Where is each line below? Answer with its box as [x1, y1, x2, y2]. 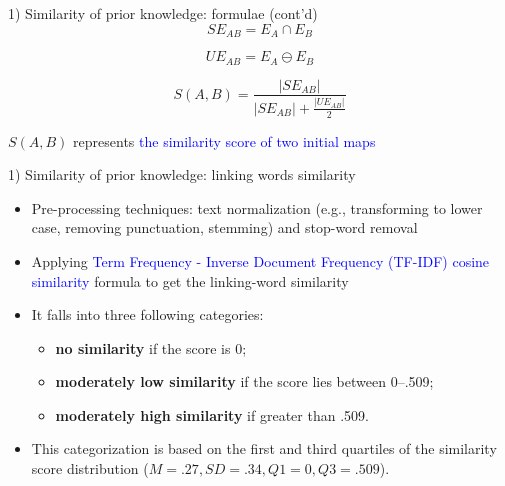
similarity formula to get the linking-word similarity [31, 270, 349, 291]
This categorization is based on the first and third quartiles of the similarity [31, 438, 497, 459]
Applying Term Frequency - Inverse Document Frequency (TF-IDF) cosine [31, 250, 490, 271]
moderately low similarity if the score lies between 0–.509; [55, 371, 434, 392]
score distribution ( [31, 458, 149, 479]
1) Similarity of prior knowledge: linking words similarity [8, 164, 356, 185]
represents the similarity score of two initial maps [73, 130, 376, 151]
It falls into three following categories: [31, 304, 264, 325]
